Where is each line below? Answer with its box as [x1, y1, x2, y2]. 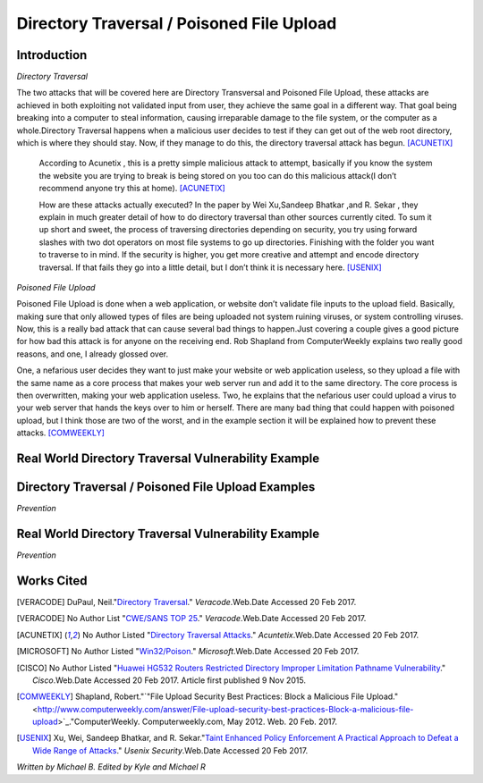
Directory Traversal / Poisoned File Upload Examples [16, 479, 316, 495]
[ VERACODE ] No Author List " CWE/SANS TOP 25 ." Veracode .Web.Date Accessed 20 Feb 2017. [16, 613, 367, 624]
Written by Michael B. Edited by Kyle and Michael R [16, 762, 206, 772]
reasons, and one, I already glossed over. [16, 349, 169, 359]
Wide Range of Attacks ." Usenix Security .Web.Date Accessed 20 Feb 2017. [32, 745, 309, 755]
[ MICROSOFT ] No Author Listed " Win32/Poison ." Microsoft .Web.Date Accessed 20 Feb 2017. [16, 646, 360, 657]
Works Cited [16, 573, 88, 588]
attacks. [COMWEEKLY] [16, 427, 105, 438]
